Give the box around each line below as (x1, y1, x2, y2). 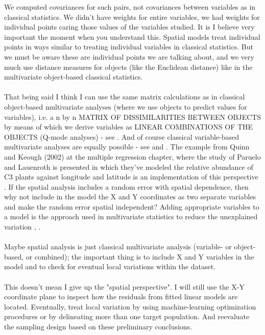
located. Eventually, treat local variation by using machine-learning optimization (4, 301, 256, 312)
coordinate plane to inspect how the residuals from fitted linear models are (4, 291, 238, 302)
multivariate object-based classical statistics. (4, 71, 143, 82)
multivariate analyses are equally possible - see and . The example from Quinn (4, 141, 250, 152)
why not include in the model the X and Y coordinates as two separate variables (4, 191, 256, 202)
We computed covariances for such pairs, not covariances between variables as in (4, 2, 256, 12)
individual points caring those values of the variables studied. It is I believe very (4, 21, 255, 32)
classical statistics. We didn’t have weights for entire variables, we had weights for (4, 11, 260, 22)
